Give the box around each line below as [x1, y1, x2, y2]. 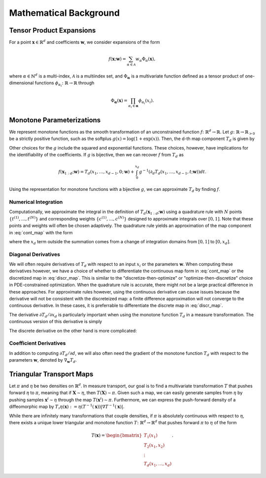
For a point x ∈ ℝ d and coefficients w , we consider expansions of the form [9, 38, 160, 45]
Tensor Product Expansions [9, 26, 96, 35]
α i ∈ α [128, 104, 139, 109]
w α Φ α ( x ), [135, 56, 156, 63]
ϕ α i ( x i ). [138, 98, 154, 106]
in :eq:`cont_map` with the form [9, 229, 73, 235]
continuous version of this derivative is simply [9, 319, 102, 325]
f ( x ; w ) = [108, 56, 127, 62]
